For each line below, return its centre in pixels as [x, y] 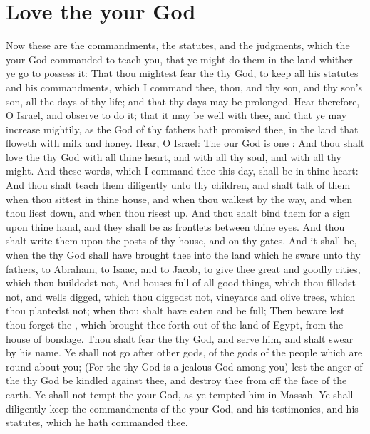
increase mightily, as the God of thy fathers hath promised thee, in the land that [182, 129]
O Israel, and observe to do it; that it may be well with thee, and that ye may [176, 115]
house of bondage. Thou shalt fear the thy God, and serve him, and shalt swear [180, 338]
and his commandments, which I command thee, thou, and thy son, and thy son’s [184, 87]
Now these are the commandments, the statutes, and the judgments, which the [178, 45]
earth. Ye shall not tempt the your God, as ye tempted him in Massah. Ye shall [180, 394]
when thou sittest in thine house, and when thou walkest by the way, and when [179, 198]
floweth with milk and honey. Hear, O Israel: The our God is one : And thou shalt [185, 143]
